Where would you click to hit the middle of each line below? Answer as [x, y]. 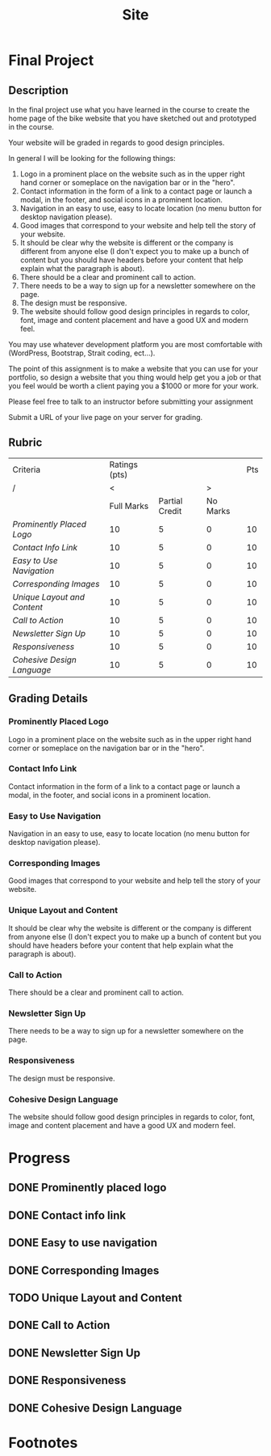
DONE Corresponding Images [84, 1270]
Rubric [25, 443]
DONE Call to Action [59, 1325]
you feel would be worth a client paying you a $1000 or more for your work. [134, 386]
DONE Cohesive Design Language [96, 1408]
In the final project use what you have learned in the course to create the [129, 110]
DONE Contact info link [67, 1215]
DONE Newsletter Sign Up [75, 1353]
